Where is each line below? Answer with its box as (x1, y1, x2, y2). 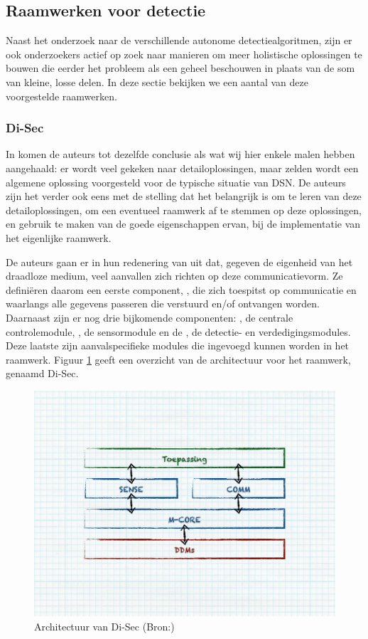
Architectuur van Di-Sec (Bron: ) (34, 619, 175, 634)
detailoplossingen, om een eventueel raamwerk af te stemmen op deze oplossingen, (6, 202, 362, 217)
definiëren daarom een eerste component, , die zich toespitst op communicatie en (6, 282, 357, 297)
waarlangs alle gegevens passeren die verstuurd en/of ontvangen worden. (6, 296, 320, 311)
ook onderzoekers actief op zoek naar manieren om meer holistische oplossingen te (6, 46, 362, 61)
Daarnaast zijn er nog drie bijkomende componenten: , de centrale (6, 310, 293, 324)
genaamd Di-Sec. (6, 366, 79, 381)
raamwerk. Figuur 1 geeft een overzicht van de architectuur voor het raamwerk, (6, 352, 351, 366)
